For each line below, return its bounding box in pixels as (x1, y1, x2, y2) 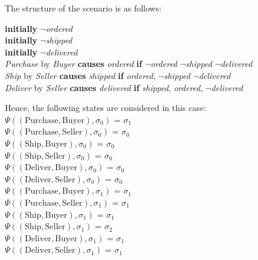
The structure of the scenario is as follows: (5, 2, 162, 14)
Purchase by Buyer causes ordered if (5, 57, 143, 70)
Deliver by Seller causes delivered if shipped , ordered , (5, 81, 203, 94)
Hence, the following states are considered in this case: (5, 101, 206, 114)
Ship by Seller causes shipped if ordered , (5, 69, 156, 81)
